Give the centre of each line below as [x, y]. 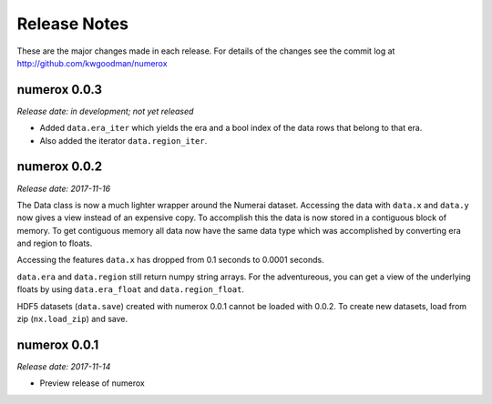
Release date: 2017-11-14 [64, 366]
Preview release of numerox [92, 383]
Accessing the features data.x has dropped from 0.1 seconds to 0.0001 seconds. [170, 260]
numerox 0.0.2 [60, 167]
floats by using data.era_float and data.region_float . [131, 289]
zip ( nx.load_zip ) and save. [72, 319]
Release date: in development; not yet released [105, 111]
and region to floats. [55, 243]
